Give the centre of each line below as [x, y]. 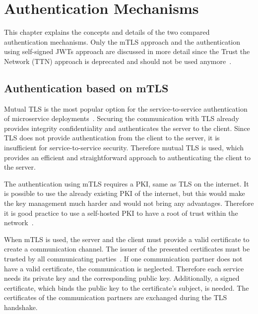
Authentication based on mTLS [86, 88]
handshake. [21, 307]
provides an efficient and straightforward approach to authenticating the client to [127, 157]
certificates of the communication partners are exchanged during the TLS [116, 297]
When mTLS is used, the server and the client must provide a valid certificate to [127, 239]
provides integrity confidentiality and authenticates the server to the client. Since [127, 128]
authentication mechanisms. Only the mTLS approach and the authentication [122, 41]
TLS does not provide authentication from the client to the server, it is [112, 138]
